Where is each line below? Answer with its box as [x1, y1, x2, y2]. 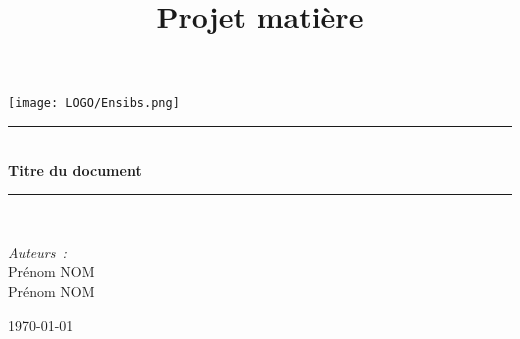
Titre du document [8, 159, 142, 180]
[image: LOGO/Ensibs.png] [8, 96, 180, 111]
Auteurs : [8, 241, 67, 262]
